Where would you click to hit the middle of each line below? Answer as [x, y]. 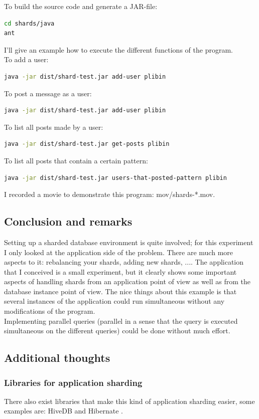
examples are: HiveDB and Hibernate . [64, 411]
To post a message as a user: [48, 93]
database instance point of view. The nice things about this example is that [120, 291]
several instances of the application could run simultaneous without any [114, 301]
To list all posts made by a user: [54, 127]
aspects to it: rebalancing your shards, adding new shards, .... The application [124, 262]
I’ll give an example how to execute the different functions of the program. [118, 49]
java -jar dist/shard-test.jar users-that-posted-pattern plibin [115, 178]
